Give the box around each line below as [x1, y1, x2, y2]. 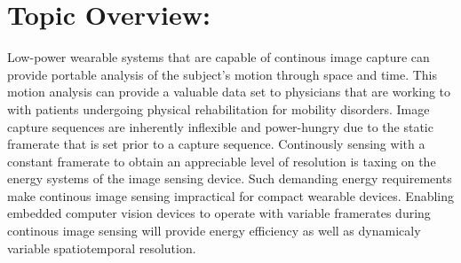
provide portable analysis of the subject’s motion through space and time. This [7, 65, 437, 83]
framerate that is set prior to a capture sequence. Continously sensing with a [7, 135, 425, 153]
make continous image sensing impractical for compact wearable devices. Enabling [7, 186, 455, 205]
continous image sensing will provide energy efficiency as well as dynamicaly [7, 221, 421, 240]
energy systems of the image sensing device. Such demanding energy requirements [7, 169, 452, 188]
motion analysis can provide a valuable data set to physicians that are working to [7, 82, 451, 101]
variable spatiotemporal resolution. [7, 238, 196, 257]
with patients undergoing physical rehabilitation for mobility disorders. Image [7, 99, 430, 118]
